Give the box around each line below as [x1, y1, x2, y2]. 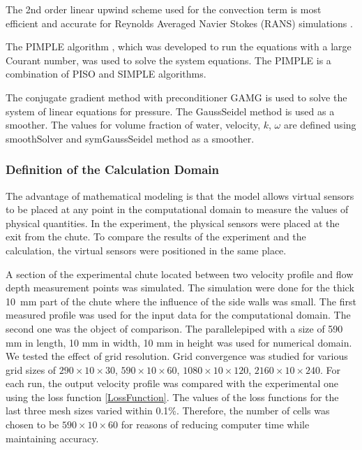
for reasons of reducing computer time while [121, 417, 310, 432]
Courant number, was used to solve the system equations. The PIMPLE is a [6, 52, 331, 67]
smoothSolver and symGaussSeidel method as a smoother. [6, 131, 255, 145]
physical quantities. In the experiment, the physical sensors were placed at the [6, 215, 340, 230]
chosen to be [6, 417, 59, 432]
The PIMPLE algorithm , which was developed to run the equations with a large [6, 39, 352, 54]
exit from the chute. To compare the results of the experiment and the [6, 229, 306, 244]
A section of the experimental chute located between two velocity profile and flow [6, 266, 354, 281]
